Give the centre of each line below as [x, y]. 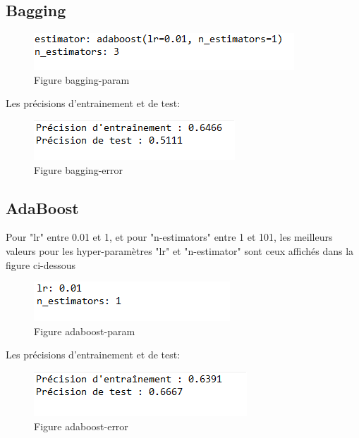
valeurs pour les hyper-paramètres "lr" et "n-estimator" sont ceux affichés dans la [180, 250]
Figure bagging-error [78, 169]
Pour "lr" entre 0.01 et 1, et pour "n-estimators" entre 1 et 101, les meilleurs [169, 237]
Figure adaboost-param [85, 331]
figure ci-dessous [41, 264]
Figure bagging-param [82, 79]
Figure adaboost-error [81, 426]
